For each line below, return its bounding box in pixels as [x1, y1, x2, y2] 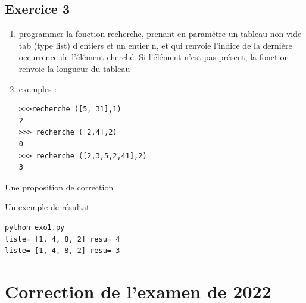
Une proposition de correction [5, 180, 114, 193]
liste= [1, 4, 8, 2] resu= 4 [5, 235, 120, 243]
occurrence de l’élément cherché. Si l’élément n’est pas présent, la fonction [18, 51, 289, 63]
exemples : [18, 82, 57, 95]
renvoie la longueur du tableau [18, 62, 130, 74]
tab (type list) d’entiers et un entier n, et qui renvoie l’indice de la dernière [18, 39, 292, 51]
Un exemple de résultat [5, 201, 90, 213]
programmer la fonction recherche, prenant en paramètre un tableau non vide [18, 27, 302, 40]
